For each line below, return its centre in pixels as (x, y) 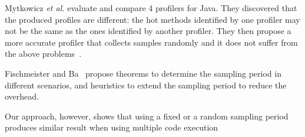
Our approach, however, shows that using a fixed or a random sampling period (147, 116)
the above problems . (43, 54)
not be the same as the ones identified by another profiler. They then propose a (148, 31)
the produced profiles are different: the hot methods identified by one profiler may (152, 19)
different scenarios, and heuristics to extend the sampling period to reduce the (146, 85)
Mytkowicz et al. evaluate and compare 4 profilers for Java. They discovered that (151, 8)
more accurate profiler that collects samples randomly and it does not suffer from (151, 42)
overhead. (22, 96)
